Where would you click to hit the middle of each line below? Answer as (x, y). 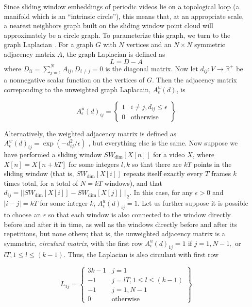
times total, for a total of (41, 183)
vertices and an (149, 44)
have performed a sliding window (53, 154)
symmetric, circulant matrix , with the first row (73, 243)
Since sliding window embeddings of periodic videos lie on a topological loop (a (122, 6)
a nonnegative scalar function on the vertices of (74, 80)
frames (221, 173)
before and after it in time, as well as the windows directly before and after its (120, 224)
